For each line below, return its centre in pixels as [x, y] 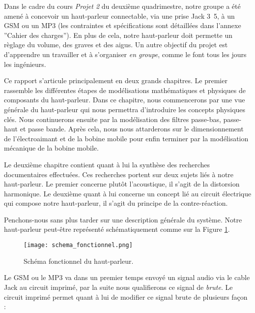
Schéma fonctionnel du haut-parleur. [79, 261]
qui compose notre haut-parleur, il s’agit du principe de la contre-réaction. [116, 203]
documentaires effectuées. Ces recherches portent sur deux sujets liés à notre [119, 174]
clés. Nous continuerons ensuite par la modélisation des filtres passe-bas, [113, 119]
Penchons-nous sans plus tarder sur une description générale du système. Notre [123, 219]
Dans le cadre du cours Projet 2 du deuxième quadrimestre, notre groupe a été [122, 6]
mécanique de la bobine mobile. [51, 148]
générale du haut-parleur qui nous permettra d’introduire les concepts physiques [125, 109]
